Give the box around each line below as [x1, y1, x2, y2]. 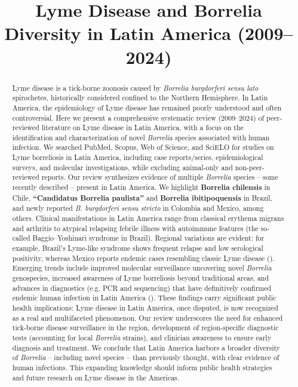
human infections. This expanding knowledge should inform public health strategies [12, 362, 272, 372]
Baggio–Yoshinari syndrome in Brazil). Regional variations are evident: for [32, 233, 265, 243]
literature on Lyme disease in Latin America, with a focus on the [41, 122, 244, 133]
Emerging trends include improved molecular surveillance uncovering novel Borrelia [12, 263, 272, 273]
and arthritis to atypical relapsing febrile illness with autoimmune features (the [12, 223, 259, 233]
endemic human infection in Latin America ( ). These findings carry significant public [12, 293, 277, 303]
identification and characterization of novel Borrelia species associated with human [12, 132, 270, 142]
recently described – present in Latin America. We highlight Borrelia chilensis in [12, 182, 271, 193]
